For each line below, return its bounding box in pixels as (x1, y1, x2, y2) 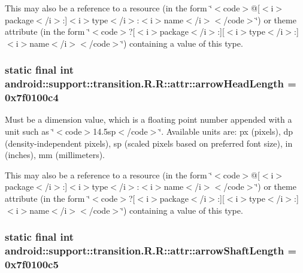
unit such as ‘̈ (5, 125, 54, 138)
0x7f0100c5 (5, 256, 59, 271)
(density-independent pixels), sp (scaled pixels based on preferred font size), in (5, 136, 293, 149)
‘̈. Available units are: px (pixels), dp (159, 125, 293, 138)
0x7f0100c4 (5, 90, 59, 105)
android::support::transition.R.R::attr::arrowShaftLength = (5, 243, 297, 258)
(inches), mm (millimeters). (5, 148, 105, 161)
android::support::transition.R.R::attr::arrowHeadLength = (5, 76, 296, 91)
